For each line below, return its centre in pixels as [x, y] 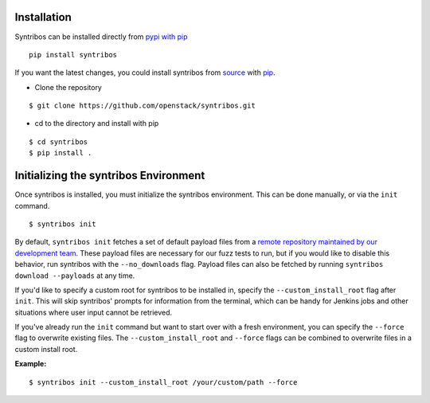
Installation [43, 17]
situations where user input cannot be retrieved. [94, 312]
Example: [31, 364]
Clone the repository [68, 87]
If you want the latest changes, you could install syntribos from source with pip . [145, 72]
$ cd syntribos [59, 142]
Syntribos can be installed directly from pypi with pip [101, 37]
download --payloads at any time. [75, 276]
